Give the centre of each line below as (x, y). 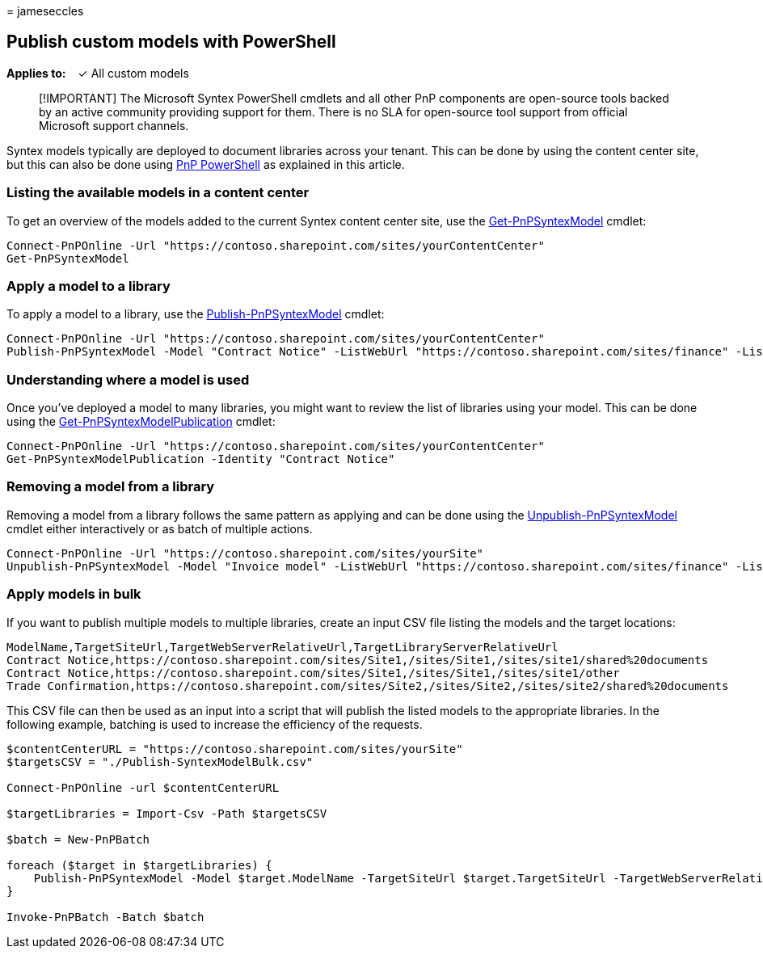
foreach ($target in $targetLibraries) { (139, 865)
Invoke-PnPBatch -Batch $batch (105, 917)
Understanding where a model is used (128, 379)
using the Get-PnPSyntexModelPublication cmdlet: (141, 422)
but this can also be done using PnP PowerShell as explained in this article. (206, 164)
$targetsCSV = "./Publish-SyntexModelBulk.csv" (160, 761)
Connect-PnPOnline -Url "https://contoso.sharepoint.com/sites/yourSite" (245, 553)
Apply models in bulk (74, 594)
